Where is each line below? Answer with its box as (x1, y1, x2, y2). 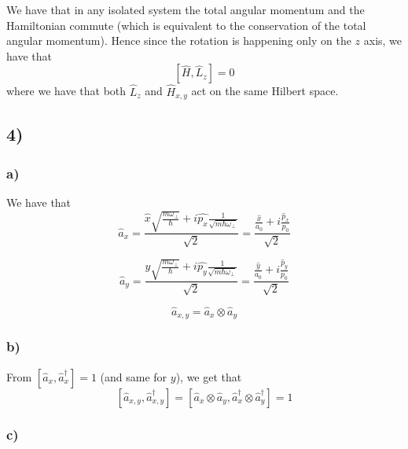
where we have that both (6, 83, 127, 99)
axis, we (363, 32, 402, 49)
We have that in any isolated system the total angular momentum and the (6, 2, 365, 17)
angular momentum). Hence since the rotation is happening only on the (6, 32, 351, 49)
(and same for (100, 368, 167, 385)
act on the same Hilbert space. (191, 83, 339, 99)
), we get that (175, 368, 242, 385)
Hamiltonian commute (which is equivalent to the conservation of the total (6, 17, 366, 33)
